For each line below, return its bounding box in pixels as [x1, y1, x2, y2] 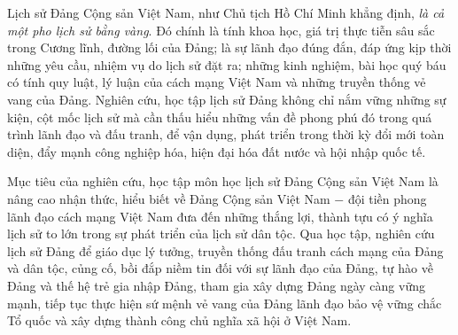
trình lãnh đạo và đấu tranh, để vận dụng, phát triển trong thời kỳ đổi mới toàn [7, 125, 445, 144]
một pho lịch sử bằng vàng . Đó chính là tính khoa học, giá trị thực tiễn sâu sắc [7, 20, 435, 39]
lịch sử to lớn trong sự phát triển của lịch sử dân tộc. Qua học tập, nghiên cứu [7, 224, 435, 243]
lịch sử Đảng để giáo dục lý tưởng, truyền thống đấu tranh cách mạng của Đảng [7, 241, 444, 260]
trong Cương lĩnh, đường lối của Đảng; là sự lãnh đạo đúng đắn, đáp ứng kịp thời [7, 38, 452, 57]
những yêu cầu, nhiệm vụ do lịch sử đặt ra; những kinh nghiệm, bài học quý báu [7, 55, 446, 74]
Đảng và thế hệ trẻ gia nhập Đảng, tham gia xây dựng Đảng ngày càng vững [7, 276, 425, 294]
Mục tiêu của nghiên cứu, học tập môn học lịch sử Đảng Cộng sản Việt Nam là [7, 172, 439, 191]
